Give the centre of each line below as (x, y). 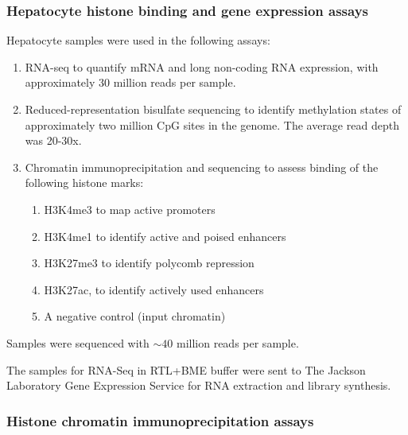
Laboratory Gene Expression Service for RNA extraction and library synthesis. (199, 385)
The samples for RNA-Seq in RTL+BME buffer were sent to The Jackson (186, 369)
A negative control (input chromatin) (135, 316)
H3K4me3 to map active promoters (130, 209)
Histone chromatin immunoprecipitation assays (160, 420)
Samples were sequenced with (78, 342)
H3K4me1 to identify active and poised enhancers (165, 236)
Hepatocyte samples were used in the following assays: (138, 40)
